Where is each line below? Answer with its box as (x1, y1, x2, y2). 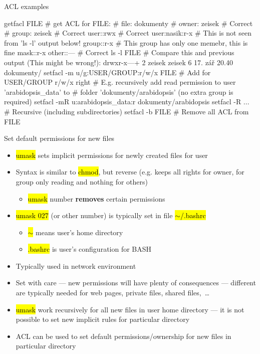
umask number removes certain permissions (28, 193, 165, 204)
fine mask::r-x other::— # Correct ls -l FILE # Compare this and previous (4, 47, 234, 58)
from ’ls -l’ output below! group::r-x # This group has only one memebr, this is (4, 37, 248, 48)
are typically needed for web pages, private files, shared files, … (16, 287, 210, 298)
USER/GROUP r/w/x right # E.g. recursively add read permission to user (4, 77, 236, 87)
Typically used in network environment (16, 260, 136, 271)
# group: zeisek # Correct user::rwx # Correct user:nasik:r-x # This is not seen (4, 28, 251, 38)
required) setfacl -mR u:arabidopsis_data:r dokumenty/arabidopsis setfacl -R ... (4, 96, 249, 107)
